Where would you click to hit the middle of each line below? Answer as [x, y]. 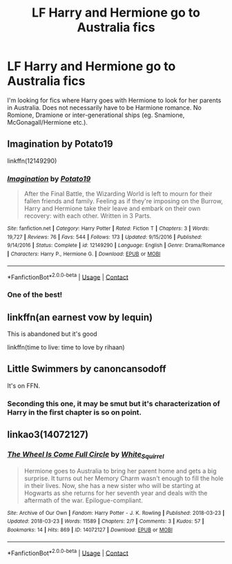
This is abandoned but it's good [52, 334]
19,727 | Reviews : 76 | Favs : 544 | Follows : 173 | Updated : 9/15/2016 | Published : [105, 237]
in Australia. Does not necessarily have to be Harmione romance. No [104, 107]
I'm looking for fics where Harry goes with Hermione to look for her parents [114, 100]
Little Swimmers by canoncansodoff [87, 369]
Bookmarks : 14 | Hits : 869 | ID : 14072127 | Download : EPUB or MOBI [90, 530]
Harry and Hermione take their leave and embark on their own [112, 208]
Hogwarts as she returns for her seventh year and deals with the [116, 493]
